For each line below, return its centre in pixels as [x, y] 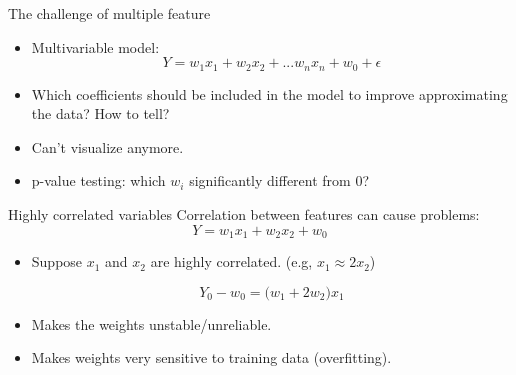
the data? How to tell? [100, 113]
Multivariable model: [95, 46]
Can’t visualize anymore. [107, 146]
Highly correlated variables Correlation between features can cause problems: [244, 214]
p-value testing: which [98, 180]
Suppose [57, 261]
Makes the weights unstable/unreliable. [151, 323]
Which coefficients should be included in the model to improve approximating [269, 93]
